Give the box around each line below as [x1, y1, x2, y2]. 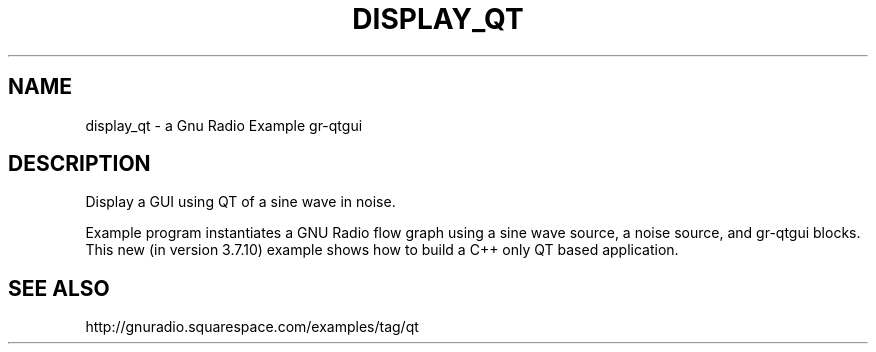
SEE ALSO [8, 275, 110, 301]
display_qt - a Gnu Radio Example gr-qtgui [85, 116, 363, 134]
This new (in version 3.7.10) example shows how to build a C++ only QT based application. [85, 241, 679, 259]
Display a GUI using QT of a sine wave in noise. [85, 193, 396, 211]
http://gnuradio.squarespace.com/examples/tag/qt [85, 318, 419, 336]
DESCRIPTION [8, 151, 151, 177]
